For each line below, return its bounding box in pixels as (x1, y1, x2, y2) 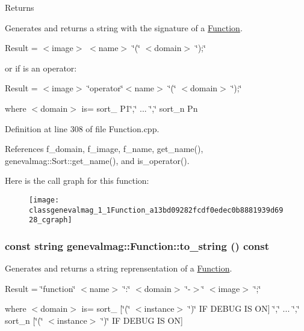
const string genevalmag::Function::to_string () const (5, 238, 270, 253)
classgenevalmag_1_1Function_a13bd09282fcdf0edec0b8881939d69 (29, 205, 284, 214)
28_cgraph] (29, 216, 72, 225)
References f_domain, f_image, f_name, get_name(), (5, 142, 203, 155)
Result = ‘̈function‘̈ (5, 282, 76, 294)
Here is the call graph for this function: (5, 174, 149, 187)
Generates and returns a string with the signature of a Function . (5, 21, 243, 34)
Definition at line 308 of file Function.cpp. (5, 122, 160, 135)
